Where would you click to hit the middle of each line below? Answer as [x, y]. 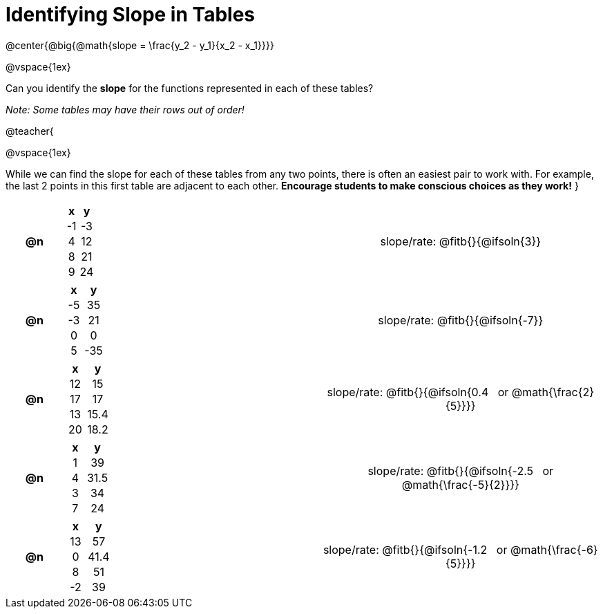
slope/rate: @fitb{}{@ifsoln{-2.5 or [461, 471]
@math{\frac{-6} [554, 549]
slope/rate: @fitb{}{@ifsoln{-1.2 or [415, 549]
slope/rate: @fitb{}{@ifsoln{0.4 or [418, 392]
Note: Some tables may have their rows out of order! [125, 109]
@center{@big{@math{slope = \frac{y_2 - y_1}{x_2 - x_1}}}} [140, 45]
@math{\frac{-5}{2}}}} [460, 484]
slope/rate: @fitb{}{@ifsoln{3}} [461, 241]
